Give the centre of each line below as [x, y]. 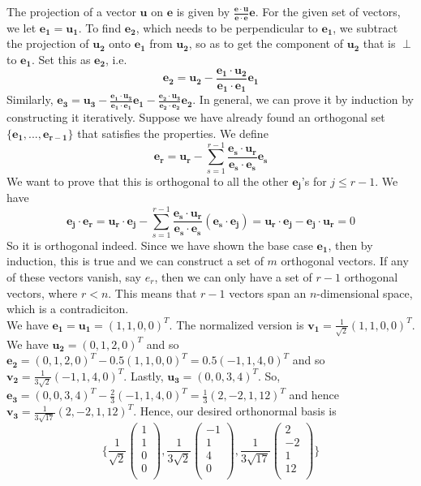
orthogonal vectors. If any [345, 261]
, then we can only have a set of [233, 277]
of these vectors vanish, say [74, 277]
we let [21, 27]
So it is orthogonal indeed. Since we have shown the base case [160, 245]
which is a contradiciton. [68, 309]
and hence [314, 395]
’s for [314, 181]
